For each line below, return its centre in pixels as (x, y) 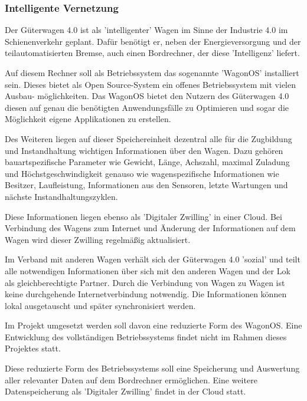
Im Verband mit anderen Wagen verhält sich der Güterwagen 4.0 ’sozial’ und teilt (153, 259)
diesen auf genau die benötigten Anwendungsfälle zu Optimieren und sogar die (147, 107)
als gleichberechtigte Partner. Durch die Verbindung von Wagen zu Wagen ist (145, 282)
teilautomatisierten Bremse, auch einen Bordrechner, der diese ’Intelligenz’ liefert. (152, 53)
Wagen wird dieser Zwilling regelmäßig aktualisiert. (98, 239)
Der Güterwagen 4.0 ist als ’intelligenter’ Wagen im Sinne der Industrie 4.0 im (146, 30)
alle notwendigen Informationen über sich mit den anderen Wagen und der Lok (148, 270)
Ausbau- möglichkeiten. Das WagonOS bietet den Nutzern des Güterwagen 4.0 (147, 96)
